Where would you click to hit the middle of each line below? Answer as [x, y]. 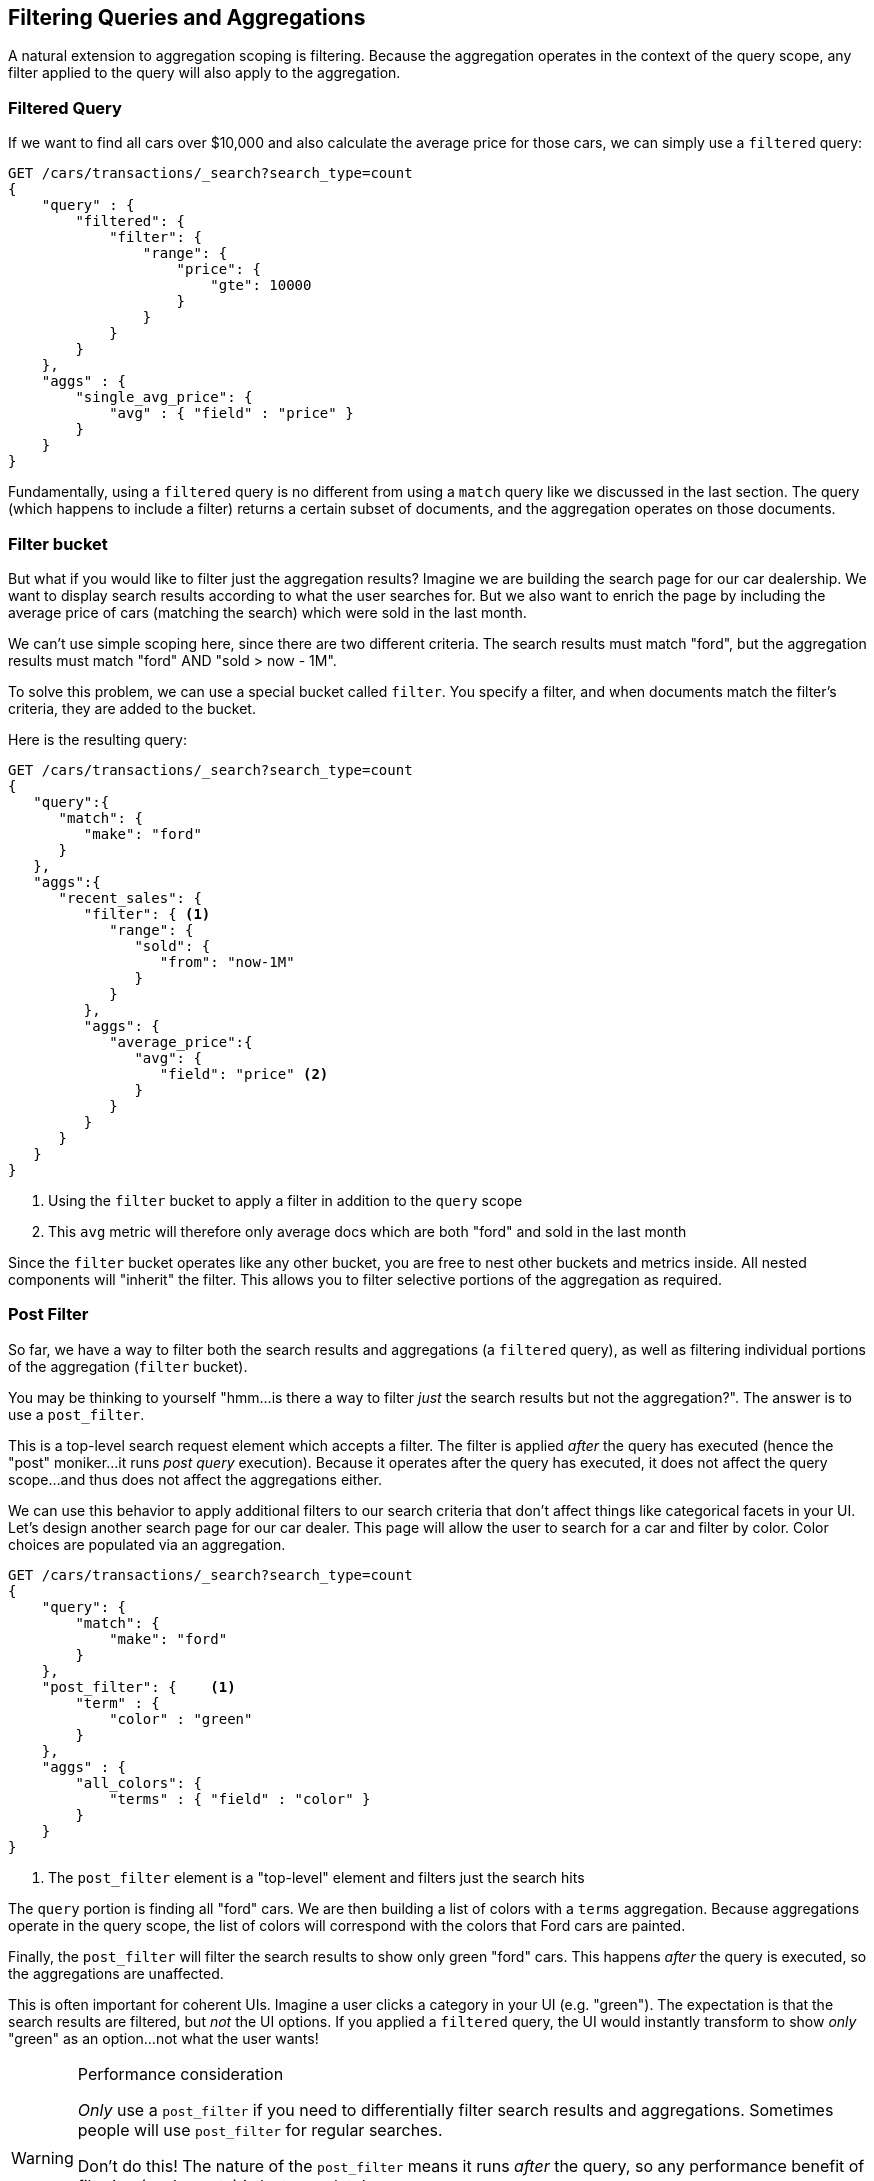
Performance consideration [180, 2073]
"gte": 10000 [261, 285]
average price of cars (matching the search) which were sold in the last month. [267, 612]
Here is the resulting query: [98, 739]
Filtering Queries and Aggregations [187, 17]
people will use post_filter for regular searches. [260, 2129]
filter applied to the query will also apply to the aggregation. [204, 73]
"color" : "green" [181, 1718]
